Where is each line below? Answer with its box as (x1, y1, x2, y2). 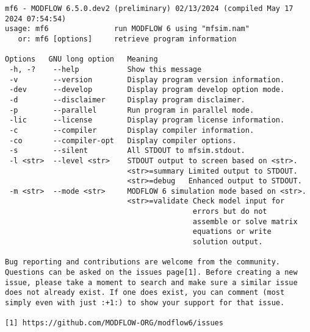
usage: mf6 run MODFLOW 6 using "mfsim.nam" (5, 24, 250, 34)
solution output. (192, 238, 263, 247)
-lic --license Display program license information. (9, 116, 285, 125)
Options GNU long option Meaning (5, 55, 158, 64)
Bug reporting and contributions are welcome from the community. (5, 258, 281, 267)
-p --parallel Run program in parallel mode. (9, 105, 254, 115)
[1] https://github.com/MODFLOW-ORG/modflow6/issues (5, 319, 223, 328)
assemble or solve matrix (192, 217, 298, 226)
